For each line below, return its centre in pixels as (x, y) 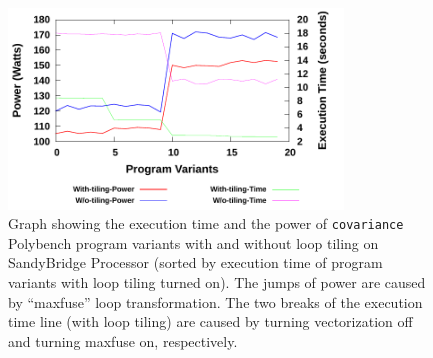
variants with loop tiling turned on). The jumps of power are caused (217, 282)
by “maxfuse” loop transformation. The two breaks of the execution (215, 301)
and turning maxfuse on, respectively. (123, 340)
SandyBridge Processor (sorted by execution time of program (195, 262)
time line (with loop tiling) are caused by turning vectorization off (210, 321)
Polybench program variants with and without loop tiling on (193, 242)
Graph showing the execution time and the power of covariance (206, 223)
